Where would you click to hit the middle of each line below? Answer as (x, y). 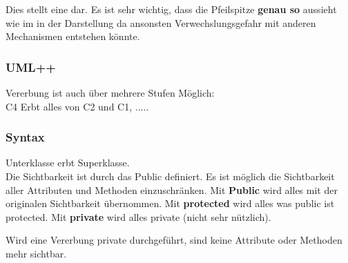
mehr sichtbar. (36, 253)
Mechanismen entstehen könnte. (73, 36)
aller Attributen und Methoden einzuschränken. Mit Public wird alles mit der (172, 189)
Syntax (25, 137)
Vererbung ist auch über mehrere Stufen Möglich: (110, 92)
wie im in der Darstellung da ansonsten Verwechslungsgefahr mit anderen (161, 22)
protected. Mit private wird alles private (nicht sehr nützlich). (138, 216)
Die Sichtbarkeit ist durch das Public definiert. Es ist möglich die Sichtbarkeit (170, 176)
